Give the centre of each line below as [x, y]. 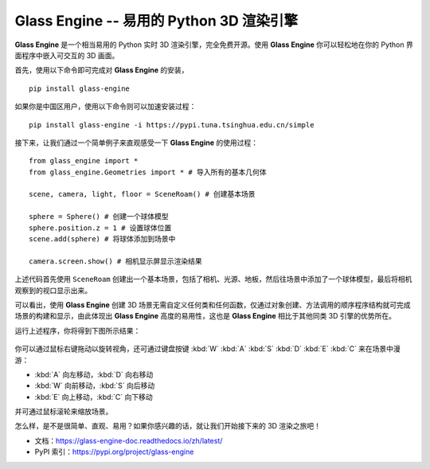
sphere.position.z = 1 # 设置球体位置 [100, 228]
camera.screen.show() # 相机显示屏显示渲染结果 [115, 261]
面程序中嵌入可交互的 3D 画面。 [67, 55]
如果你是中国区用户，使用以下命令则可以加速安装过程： [106, 107]
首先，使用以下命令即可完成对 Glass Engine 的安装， [102, 70]
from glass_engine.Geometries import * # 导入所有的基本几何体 [148, 172]
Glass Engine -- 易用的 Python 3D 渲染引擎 [156, 21]
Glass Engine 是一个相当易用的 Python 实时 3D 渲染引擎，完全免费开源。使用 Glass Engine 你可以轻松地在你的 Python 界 [214, 45]
